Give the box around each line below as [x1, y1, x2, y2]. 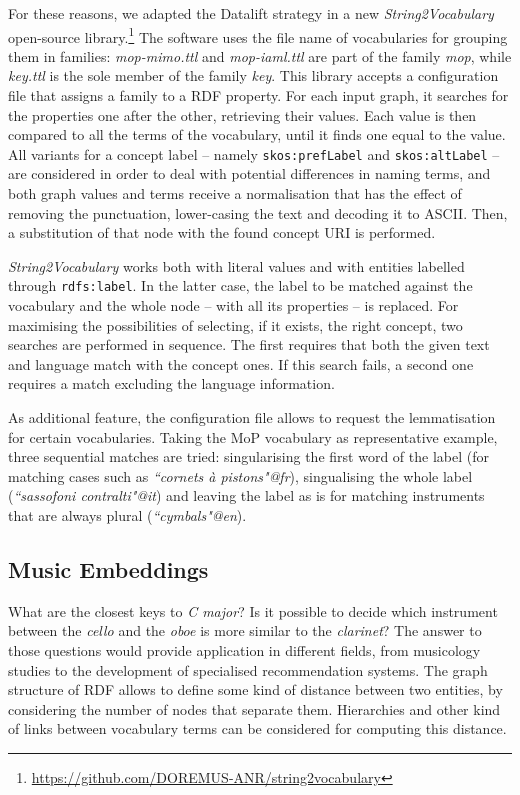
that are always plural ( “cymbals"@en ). [8, 505, 247, 526]
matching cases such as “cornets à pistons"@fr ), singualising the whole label [8, 465, 473, 486]
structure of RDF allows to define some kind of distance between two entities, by [8, 679, 503, 700]
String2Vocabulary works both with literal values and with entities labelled [8, 255, 465, 276]
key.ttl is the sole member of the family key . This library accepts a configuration [8, 65, 499, 86]
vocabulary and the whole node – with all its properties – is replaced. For [8, 295, 459, 316]
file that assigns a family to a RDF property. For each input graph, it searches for [8, 85, 509, 106]
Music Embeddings [8, 554, 209, 585]
